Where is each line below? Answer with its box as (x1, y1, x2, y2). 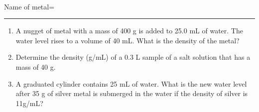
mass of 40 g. (15, 61, 56, 72)
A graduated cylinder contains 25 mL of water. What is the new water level (15, 78, 247, 89)
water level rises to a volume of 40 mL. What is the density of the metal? (15, 35, 240, 45)
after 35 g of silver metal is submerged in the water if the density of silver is (15, 88, 248, 99)
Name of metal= (4, 1, 55, 11)
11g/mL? (15, 98, 43, 108)
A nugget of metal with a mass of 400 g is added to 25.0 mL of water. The (15, 25, 243, 36)
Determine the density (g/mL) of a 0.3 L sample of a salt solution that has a (15, 52, 251, 62)
